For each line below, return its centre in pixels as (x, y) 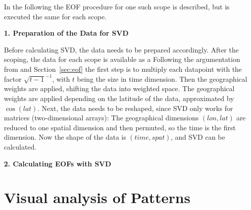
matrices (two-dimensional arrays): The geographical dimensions (101, 118)
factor (13, 79)
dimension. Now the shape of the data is (65, 137)
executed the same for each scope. (55, 16)
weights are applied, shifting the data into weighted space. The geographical (119, 88)
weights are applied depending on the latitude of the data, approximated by (119, 98)
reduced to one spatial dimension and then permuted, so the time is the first (120, 127)
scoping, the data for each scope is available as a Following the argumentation (122, 59)
